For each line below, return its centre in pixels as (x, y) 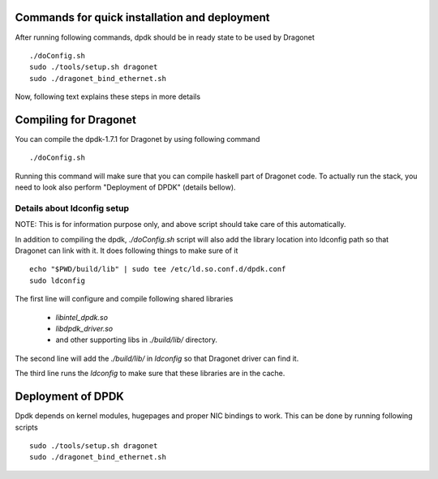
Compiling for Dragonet (76, 120)
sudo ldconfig (57, 280)
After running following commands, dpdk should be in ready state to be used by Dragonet (165, 37)
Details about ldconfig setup (72, 208)
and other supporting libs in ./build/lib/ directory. (137, 340)
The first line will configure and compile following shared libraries (124, 299)
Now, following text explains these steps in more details (108, 96)
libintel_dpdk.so (82, 317)
